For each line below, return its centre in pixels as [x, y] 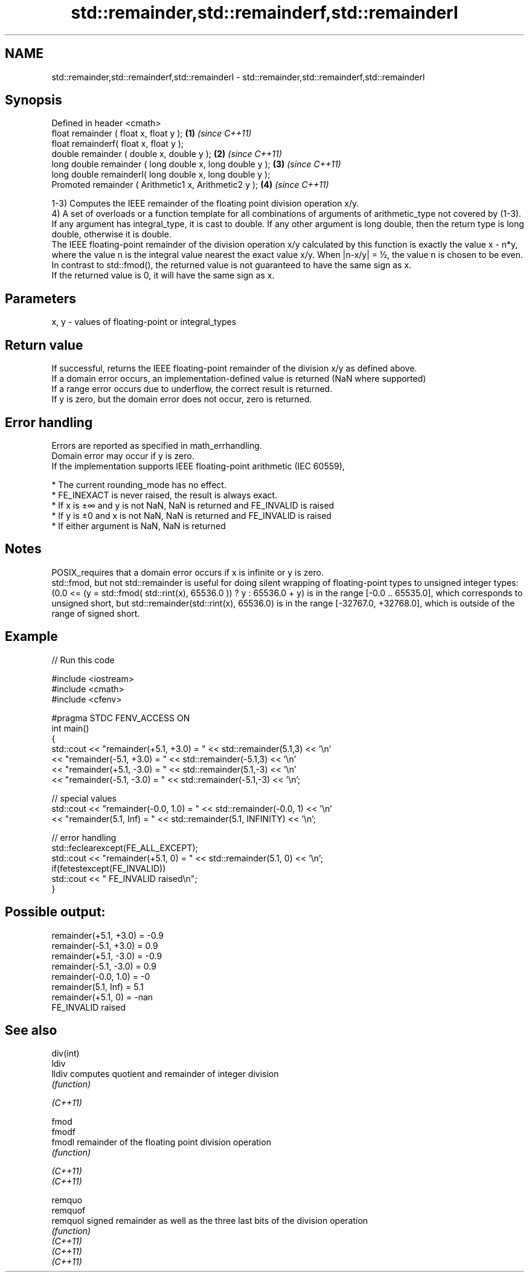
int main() [70, 728]
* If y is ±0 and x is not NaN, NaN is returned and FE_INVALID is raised [191, 515]
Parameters [40, 298]
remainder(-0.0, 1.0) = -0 [101, 976]
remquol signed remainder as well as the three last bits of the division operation [210, 1221]
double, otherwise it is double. [111, 234]
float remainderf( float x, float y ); [118, 144]
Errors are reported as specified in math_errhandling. [157, 445]
